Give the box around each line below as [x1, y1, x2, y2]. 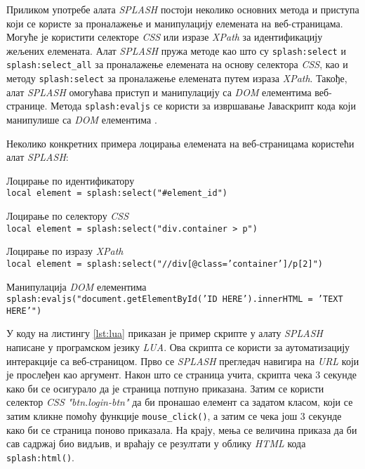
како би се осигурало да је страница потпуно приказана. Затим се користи [6, 381, 324, 395]
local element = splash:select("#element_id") [6, 188, 227, 199]
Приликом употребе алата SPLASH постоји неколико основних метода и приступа [6, 2, 359, 16]
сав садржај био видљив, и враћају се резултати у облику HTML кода [6, 436, 306, 451]
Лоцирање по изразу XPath [6, 244, 124, 258]
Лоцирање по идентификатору [6, 173, 135, 187]
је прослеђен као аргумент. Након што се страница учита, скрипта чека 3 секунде [6, 367, 357, 382]
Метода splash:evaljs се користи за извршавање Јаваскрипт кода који [50, 98, 356, 113]
